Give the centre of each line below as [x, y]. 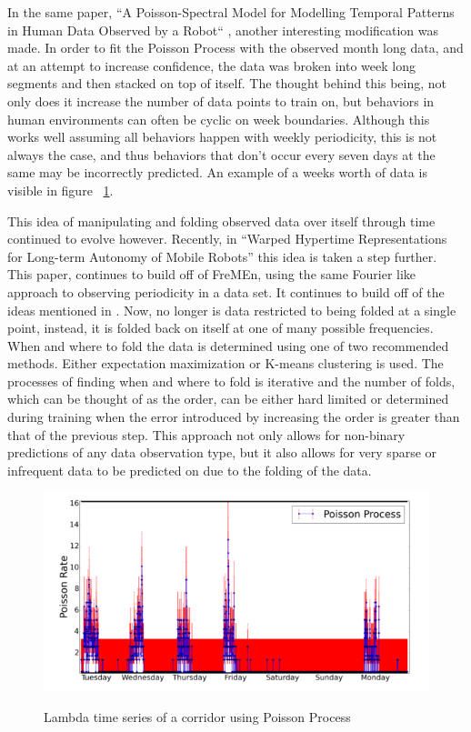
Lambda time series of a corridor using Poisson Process [197, 717]
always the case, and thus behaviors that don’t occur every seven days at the [221, 154]
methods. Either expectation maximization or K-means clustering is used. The [225, 363]
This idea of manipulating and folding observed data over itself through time [221, 221]
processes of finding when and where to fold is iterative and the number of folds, [231, 381]
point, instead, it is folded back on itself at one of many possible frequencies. [220, 328]
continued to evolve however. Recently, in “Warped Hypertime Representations [227, 239]
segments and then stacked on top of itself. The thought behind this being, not [227, 83]
